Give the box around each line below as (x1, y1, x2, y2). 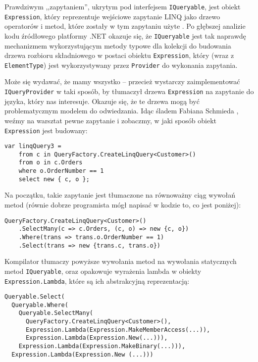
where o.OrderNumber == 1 (18, 167, 104, 175)
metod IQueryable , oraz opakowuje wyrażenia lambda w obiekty (4, 265, 202, 276)
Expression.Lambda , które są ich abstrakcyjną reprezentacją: (4, 275, 190, 286)
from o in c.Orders (18, 159, 83, 166)
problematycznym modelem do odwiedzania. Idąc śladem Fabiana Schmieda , (4, 105, 239, 116)
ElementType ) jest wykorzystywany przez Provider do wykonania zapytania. (4, 59, 238, 70)
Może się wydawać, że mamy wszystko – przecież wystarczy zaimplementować (4, 76, 240, 87)
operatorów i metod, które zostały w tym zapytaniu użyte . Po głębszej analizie (4, 21, 246, 31)
